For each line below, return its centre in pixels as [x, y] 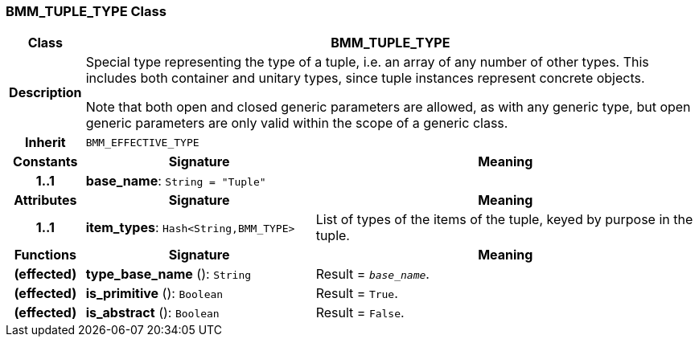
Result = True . [357, 294]
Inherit [45, 143]
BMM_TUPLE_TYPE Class [86, 11]
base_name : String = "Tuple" [176, 181]
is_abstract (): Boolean [152, 313]
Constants [45, 162]
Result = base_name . [372, 274]
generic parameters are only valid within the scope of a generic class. [297, 123]
